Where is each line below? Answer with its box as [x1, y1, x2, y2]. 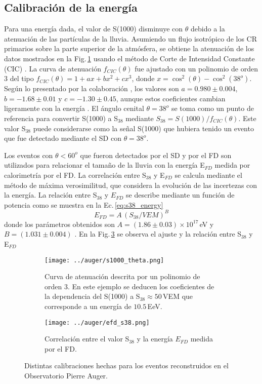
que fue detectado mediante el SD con [4, 133, 121, 143]
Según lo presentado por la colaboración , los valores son [4, 83, 179, 94]
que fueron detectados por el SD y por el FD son [80, 149, 232, 160]
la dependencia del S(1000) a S [45, 291, 140, 301]
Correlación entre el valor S [45, 333, 129, 344]
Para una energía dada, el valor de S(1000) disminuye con [4, 23, 183, 34]
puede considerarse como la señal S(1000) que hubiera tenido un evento [33, 123, 254, 133]
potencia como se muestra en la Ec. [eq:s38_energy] [4, 199, 163, 210]
